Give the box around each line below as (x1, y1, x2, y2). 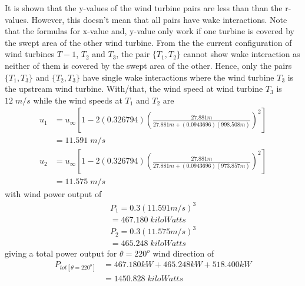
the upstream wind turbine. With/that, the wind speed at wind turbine (5, 82, 263, 95)
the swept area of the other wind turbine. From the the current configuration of (5, 36, 292, 48)
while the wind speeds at (33, 94, 122, 106)
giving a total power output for (5, 247, 117, 260)
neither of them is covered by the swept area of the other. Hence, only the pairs (5, 59, 292, 71)
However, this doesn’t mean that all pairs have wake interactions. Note (31, 13, 287, 25)
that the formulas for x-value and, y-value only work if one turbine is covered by (5, 25, 294, 37)
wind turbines (5, 48, 55, 60)
